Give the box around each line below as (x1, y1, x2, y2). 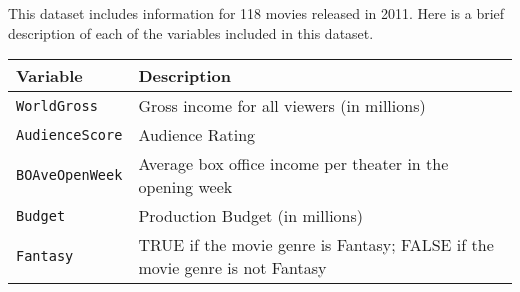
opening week (138, 175, 233, 199)
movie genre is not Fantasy (138, 256, 327, 280)
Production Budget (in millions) (138, 204, 364, 228)
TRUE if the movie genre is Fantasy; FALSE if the (138, 233, 494, 257)
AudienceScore (16, 126, 123, 143)
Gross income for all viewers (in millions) (138, 94, 426, 118)
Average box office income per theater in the (138, 152, 449, 176)
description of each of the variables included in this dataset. (8, 22, 374, 43)
